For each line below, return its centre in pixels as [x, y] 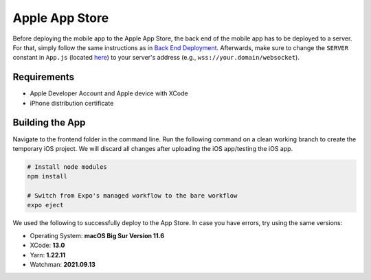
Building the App [49, 122]
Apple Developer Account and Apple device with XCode [109, 93]
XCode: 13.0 [47, 245]
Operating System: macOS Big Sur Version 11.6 [97, 235]
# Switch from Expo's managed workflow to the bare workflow [132, 196]
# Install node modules [67, 167]
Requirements [44, 77]
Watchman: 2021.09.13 [63, 265]
